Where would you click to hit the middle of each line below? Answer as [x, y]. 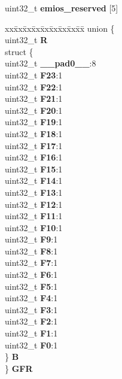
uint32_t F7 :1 [31, 263]
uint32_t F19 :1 [34, 122]
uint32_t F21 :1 [34, 98]
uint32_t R [26, 40]
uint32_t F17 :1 [34, 145]
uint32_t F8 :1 [31, 251]
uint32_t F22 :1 [34, 87]
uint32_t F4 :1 [31, 298]
